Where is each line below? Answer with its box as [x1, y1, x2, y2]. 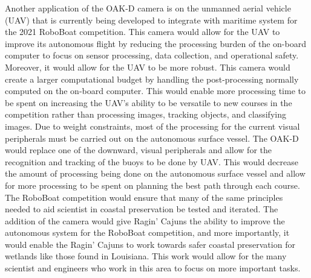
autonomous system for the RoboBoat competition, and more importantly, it [5, 226, 290, 239]
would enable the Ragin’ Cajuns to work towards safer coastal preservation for [5, 238, 295, 250]
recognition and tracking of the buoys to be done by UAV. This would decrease [5, 155, 298, 168]
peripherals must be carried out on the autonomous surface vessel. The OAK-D [5, 131, 299, 144]
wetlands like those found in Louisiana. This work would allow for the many [5, 250, 287, 262]
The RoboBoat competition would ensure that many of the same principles [5, 191, 283, 203]
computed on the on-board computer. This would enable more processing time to [5, 84, 306, 97]
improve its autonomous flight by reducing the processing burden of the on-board [5, 37, 306, 49]
